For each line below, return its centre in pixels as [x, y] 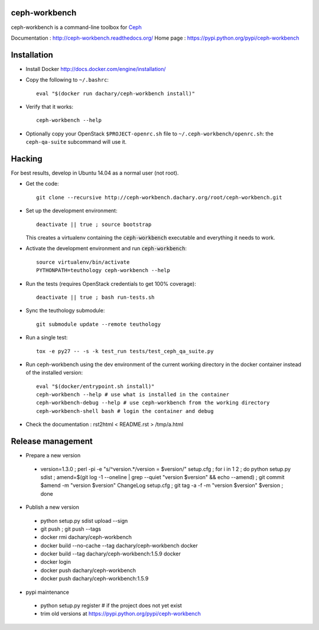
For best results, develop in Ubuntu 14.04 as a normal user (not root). [95, 173]
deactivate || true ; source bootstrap [94, 224]
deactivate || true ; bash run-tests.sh [95, 297]
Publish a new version [53, 507]
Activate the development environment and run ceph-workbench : [106, 248]
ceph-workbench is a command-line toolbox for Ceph [76, 27]
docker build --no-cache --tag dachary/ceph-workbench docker [119, 545]
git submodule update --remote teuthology [99, 324]
